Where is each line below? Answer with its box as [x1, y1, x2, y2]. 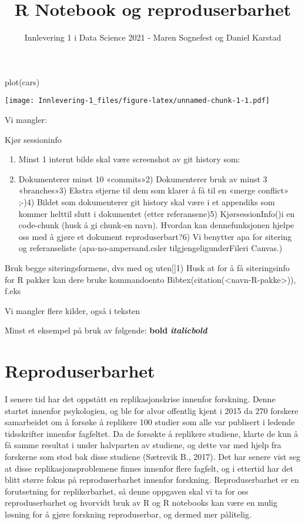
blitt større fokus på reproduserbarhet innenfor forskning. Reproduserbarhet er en [5, 473, 299, 486]
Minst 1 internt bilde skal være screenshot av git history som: [18, 153, 240, 165]
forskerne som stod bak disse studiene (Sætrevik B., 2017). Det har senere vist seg [5, 450, 300, 462]
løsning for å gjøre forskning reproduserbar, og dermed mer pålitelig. [5, 508, 252, 520]
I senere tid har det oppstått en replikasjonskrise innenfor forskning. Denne [5, 393, 276, 405]
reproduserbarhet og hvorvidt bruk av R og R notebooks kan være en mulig [5, 496, 278, 509]
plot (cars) [5, 75, 40, 88]
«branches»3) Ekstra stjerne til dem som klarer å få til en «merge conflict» [18, 184, 289, 196]
